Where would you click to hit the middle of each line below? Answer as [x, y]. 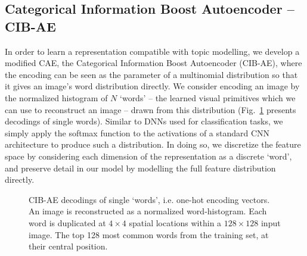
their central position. [68, 246]
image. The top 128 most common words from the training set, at [149, 234]
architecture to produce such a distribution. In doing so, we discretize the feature [153, 144]
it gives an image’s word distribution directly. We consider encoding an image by [152, 86]
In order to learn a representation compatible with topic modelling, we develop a [152, 51]
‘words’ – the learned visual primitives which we [208, 97]
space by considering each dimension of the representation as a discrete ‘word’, [148, 156]
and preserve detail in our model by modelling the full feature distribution [140, 168]
